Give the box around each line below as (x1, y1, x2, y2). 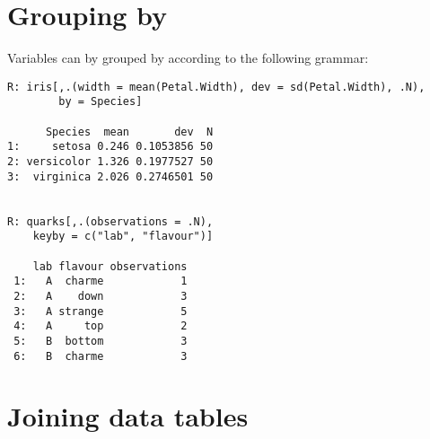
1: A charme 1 (13, 275, 188, 288)
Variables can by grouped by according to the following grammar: (7, 48, 369, 67)
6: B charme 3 (13, 349, 188, 363)
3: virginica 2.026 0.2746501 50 (7, 170, 214, 183)
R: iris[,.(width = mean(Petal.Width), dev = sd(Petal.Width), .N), (7, 80, 426, 93)
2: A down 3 (13, 289, 188, 303)
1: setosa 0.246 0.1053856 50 (7, 140, 214, 154)
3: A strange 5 (13, 304, 188, 318)
